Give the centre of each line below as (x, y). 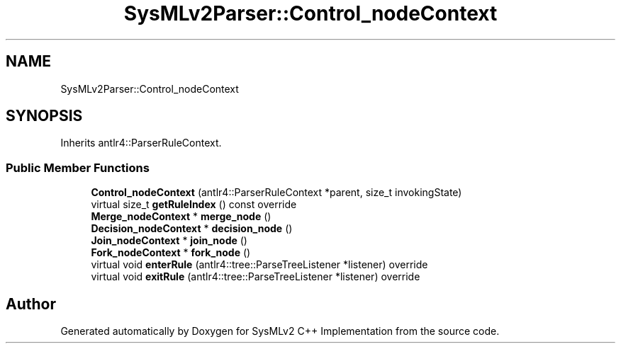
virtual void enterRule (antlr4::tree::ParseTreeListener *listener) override (259, 265)
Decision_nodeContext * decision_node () (192, 229)
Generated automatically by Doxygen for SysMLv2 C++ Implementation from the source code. (280, 331)
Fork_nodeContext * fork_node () (171, 253)
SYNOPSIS (44, 116)
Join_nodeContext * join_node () (169, 241)
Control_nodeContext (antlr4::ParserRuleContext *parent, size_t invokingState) (276, 193)
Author (31, 304)
